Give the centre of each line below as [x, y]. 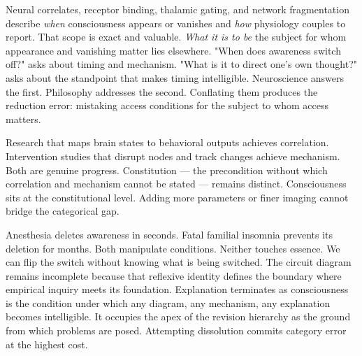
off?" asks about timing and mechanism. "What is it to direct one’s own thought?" [182, 64]
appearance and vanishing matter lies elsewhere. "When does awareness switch [173, 50]
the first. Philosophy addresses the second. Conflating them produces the [162, 91]
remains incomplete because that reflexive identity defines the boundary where [174, 275]
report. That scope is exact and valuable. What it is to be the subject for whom [176, 37]
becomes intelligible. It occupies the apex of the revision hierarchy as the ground [178, 316]
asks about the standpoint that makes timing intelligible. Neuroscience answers [175, 77]
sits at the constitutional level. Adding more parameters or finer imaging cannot [177, 197]
